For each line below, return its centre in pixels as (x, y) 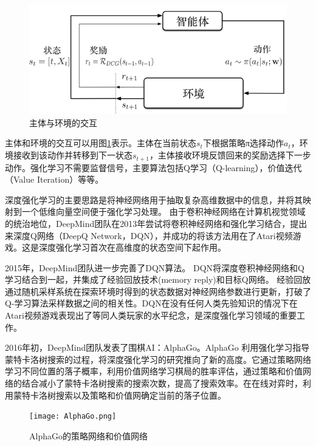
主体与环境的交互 (63, 122)
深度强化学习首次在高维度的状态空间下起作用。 (132, 247)
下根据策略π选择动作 (243, 143)
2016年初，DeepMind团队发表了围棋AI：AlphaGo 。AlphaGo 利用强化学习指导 (157, 347)
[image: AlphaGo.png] (73, 417)
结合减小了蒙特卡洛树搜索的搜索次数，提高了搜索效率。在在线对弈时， (162, 383)
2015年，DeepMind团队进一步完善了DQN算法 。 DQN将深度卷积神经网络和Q (155, 267)
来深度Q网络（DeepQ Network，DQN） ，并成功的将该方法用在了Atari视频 (149, 235)
